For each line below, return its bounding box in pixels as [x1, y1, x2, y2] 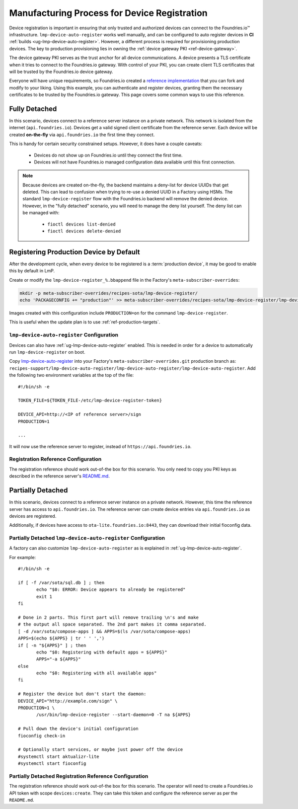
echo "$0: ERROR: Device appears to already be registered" [36, 587, 186, 592]
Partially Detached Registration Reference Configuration [9, 773, 149, 780]
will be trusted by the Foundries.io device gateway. [9, 69, 114, 75]
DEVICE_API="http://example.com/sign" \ [18, 698, 118, 704]
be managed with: [22, 210, 60, 216]
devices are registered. [9, 513, 57, 519]
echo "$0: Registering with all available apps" [36, 670, 157, 676]
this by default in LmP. [9, 268, 55, 274]
